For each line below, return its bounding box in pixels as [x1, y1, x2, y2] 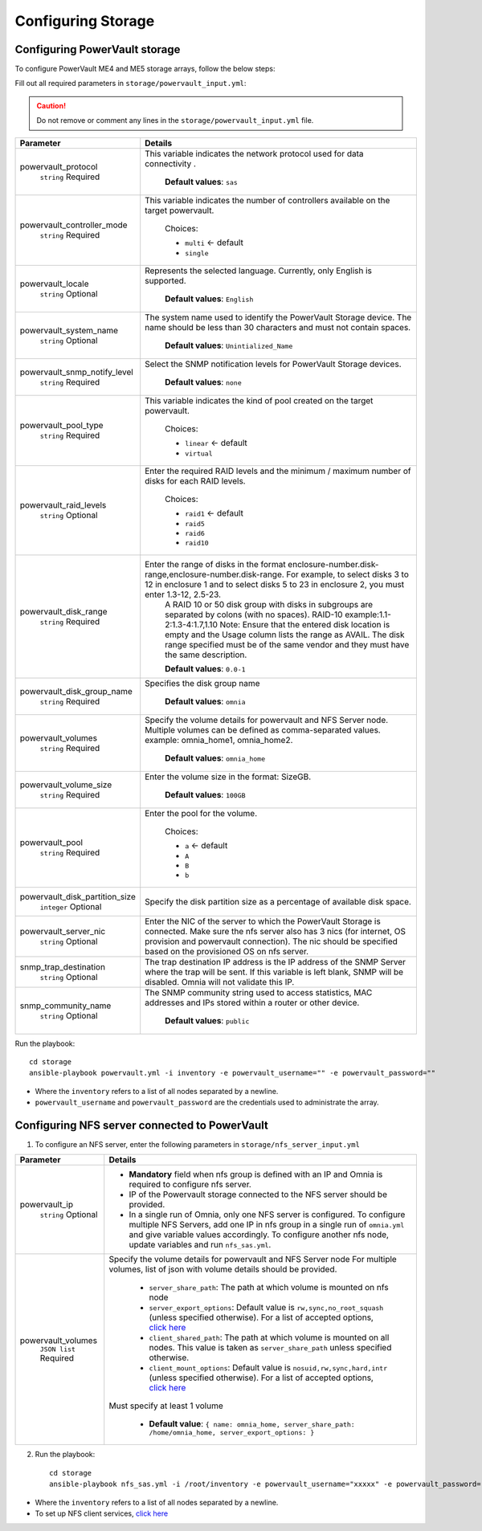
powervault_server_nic [19, 925, 106, 937]
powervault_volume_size [19, 779, 112, 790]
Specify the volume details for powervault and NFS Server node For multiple [108, 1254, 397, 1265]
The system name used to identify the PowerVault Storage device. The [145, 312, 412, 323]
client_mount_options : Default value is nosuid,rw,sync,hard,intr [149, 1362, 388, 1374]
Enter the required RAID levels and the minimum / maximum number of [145, 465, 411, 476]
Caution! [36, 100, 67, 110]
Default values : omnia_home [165, 752, 265, 763]
